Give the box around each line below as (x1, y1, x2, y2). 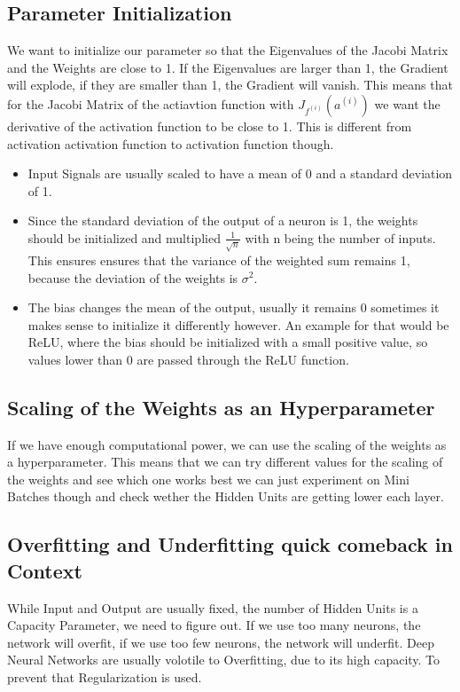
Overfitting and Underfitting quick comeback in (7, 531, 453, 558)
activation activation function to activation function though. (7, 134, 334, 153)
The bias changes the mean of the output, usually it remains (27, 298, 356, 317)
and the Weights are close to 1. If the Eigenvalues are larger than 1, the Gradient (7, 58, 448, 76)
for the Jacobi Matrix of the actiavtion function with (7, 94, 294, 113)
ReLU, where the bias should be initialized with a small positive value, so (27, 333, 428, 351)
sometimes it (370, 298, 440, 317)
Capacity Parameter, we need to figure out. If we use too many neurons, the (7, 616, 421, 634)
